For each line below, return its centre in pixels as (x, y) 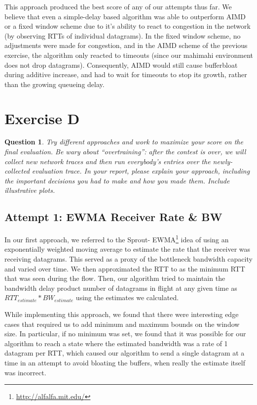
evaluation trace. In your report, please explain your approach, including (141, 171)
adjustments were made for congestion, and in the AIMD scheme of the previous (126, 45)
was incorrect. (25, 372)
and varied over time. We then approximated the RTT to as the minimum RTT (125, 268)
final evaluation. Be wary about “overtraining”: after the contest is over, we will (125, 152)
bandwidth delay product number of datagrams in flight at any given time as (121, 288)
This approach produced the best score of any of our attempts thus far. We (118, 6)
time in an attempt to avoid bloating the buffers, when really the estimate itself (125, 363)
